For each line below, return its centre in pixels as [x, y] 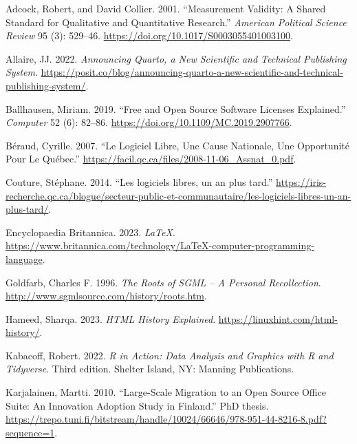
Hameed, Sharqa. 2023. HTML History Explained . [111, 318]
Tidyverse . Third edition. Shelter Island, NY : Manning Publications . [150, 369]
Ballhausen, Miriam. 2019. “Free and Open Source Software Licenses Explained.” [176, 108]
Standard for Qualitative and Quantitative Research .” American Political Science [176, 22]
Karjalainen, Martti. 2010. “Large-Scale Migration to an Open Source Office [166, 392]
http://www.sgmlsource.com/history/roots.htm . [106, 296]
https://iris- [301, 181]
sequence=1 [30, 432]
